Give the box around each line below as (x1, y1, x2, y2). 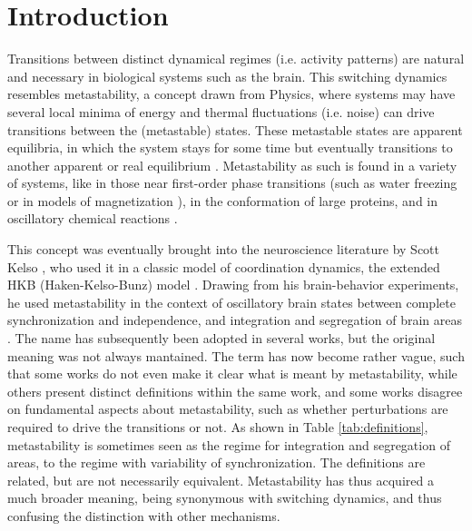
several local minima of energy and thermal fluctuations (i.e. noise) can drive (7, 102, 435, 121)
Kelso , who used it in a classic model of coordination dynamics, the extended (7, 257, 440, 276)
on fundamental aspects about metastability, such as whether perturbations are (7, 399, 448, 418)
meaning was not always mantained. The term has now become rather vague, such (7, 346, 465, 365)
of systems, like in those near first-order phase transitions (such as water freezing (7, 173, 457, 192)
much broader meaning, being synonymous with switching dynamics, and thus (7, 488, 442, 507)
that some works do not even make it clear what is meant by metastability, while (7, 364, 457, 383)
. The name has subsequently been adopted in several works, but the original (7, 329, 436, 348)
